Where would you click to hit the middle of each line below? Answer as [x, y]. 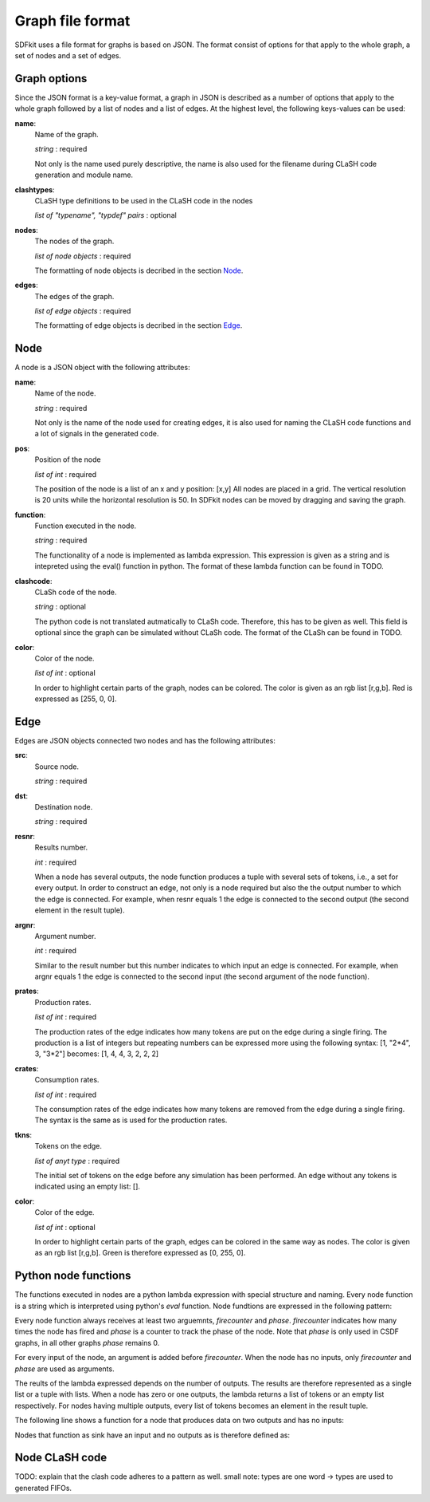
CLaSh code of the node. [76, 592]
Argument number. [65, 936]
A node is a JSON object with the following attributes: [102, 368]
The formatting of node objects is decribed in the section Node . [139, 270]
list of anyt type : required [77, 1161]
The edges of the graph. [74, 296]
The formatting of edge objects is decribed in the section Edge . [139, 325]
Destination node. [64, 807]
